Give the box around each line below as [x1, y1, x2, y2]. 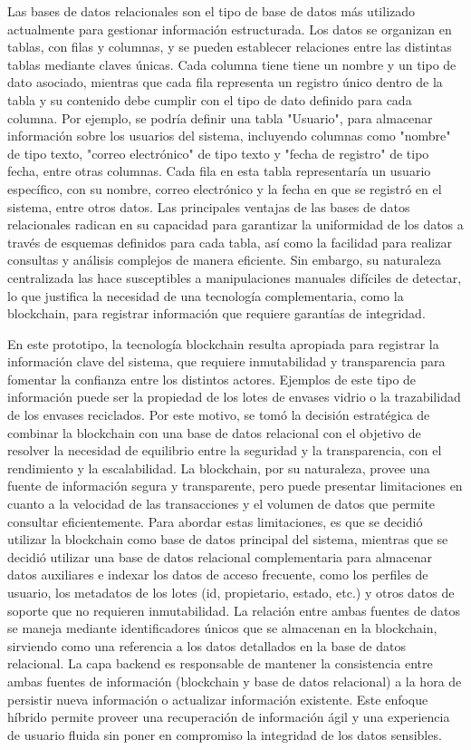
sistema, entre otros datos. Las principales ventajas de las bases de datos [7, 197, 410, 216]
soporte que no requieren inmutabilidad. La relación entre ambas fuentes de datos [7, 600, 461, 619]
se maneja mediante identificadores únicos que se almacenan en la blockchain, [7, 619, 437, 638]
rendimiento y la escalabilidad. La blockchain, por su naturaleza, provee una [7, 458, 430, 477]
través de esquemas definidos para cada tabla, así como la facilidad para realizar [7, 232, 452, 251]
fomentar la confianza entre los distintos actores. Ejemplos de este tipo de [7, 369, 417, 388]
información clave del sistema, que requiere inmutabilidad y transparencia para [7, 352, 446, 371]
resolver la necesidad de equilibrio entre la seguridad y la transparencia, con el [7, 441, 442, 460]
